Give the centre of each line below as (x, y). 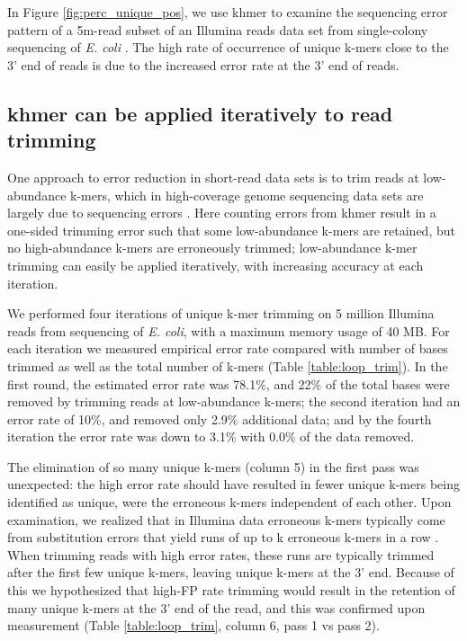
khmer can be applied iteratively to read (200, 113)
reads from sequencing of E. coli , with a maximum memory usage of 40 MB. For (229, 330)
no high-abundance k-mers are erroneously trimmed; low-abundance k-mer (212, 248)
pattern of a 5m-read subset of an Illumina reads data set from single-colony (218, 29)
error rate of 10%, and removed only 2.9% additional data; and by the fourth (220, 418)
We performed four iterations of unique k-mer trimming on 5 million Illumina (221, 313)
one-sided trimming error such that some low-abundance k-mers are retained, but (231, 230)
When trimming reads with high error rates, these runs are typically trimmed (221, 554)
